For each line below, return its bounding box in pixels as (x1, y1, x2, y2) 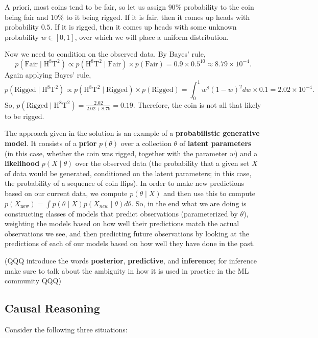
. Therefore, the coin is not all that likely (133, 99, 261, 110)
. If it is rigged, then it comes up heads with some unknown (50, 21, 237, 32)
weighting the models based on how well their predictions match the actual (5, 218, 239, 229)
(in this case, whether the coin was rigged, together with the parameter (5, 148, 228, 158)
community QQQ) (5, 275, 61, 286)
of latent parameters (179, 138, 252, 149)
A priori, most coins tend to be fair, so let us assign (5, 2, 166, 12)
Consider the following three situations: (5, 324, 128, 334)
